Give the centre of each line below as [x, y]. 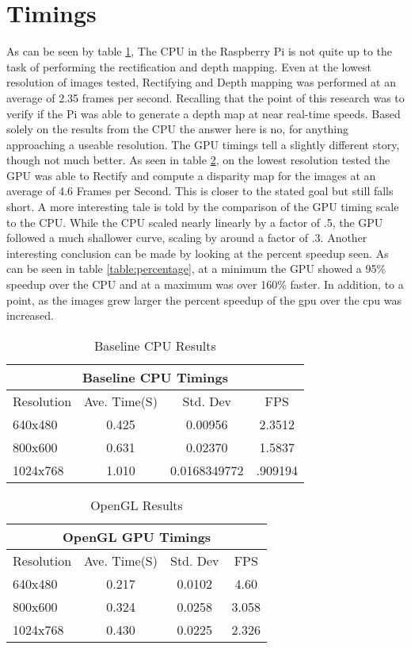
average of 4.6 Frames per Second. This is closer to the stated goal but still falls [200, 191]
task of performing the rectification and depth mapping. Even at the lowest [189, 66]
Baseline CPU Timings [155, 377]
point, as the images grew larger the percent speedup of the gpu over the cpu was [204, 300]
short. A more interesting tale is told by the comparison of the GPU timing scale [203, 207]
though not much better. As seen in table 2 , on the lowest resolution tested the [198, 160]
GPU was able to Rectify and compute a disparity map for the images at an [191, 175]
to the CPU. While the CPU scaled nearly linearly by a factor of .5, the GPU [195, 222]
